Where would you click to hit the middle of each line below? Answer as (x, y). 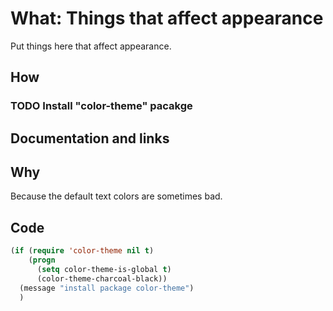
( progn (42, 260)
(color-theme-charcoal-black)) (102, 278)
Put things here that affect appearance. (91, 46)
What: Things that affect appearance (167, 18)
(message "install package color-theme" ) (107, 288)
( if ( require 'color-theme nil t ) (82, 251)
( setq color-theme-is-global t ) (104, 270)
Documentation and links (90, 138)
